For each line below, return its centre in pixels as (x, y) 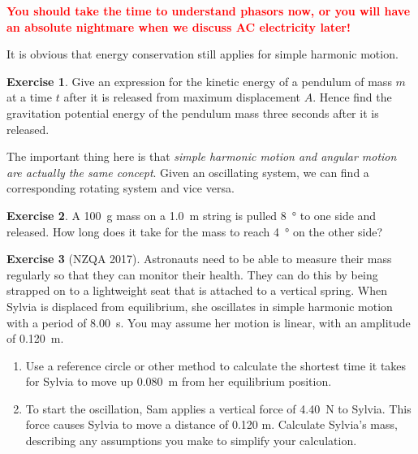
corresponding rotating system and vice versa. (121, 188)
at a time (29, 97)
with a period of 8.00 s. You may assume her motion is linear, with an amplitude (209, 322)
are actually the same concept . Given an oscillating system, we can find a (188, 172)
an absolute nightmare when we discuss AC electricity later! (179, 26)
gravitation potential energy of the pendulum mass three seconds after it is (193, 112)
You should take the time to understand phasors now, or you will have (209, 11)
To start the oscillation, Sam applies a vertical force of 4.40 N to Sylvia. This (218, 408)
